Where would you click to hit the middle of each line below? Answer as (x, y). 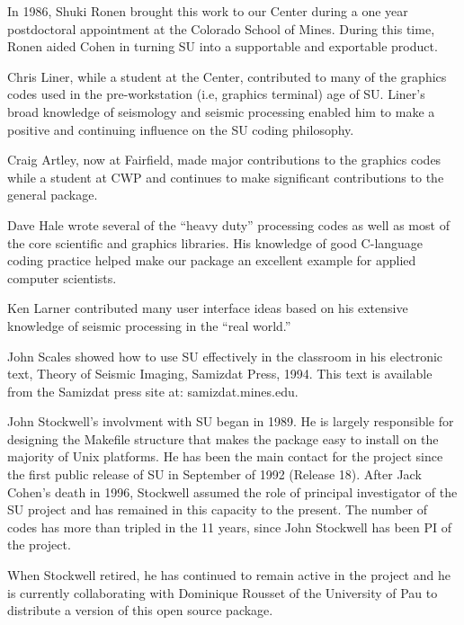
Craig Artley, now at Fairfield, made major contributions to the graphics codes (224, 160)
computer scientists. (62, 277)
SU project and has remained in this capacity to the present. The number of (218, 509)
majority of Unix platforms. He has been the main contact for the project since (225, 456)
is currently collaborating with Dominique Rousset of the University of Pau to (223, 592)
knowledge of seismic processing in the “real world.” (149, 325)
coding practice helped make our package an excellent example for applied (212, 260)
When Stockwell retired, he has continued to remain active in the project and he (229, 575)
